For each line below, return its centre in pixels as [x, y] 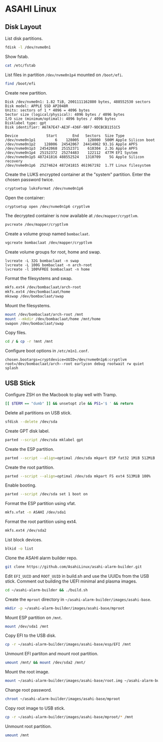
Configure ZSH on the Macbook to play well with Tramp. [61, 395]
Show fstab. [17, 56]
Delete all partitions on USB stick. [38, 412]
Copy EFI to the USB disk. [31, 635]
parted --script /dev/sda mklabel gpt [44, 440]
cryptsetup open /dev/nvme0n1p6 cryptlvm [48, 206]
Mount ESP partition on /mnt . [34, 617]
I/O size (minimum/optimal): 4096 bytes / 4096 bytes [61, 119]
